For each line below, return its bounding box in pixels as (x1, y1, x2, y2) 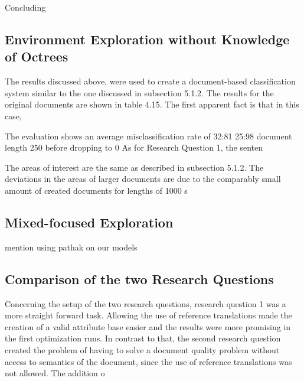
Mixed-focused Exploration (5, 213, 174, 231)
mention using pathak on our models (5, 240, 138, 253)
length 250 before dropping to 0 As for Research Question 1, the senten (5, 141, 263, 154)
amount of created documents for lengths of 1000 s (5, 184, 188, 196)
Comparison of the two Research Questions (5, 269, 274, 288)
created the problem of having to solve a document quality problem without (5, 343, 280, 356)
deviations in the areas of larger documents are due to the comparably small (5, 172, 281, 185)
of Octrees (5, 47, 68, 66)
